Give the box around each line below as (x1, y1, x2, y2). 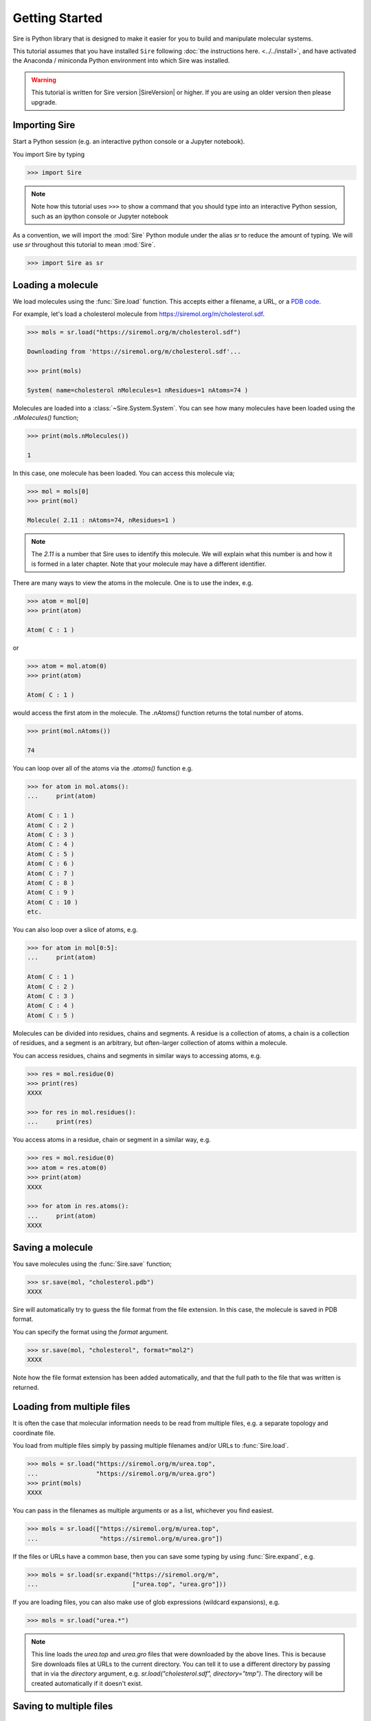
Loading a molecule (12, 279, 99, 291)
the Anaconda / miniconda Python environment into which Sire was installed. (12, 56, 230, 65)
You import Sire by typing (12, 150, 85, 158)
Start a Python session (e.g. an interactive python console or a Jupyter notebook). (12, 138, 245, 146)
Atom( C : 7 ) (27, 869, 75, 877)
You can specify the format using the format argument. (12, 1327, 168, 1335)
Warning (31, 76, 56, 84)
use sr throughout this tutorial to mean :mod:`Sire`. (12, 241, 156, 249)
